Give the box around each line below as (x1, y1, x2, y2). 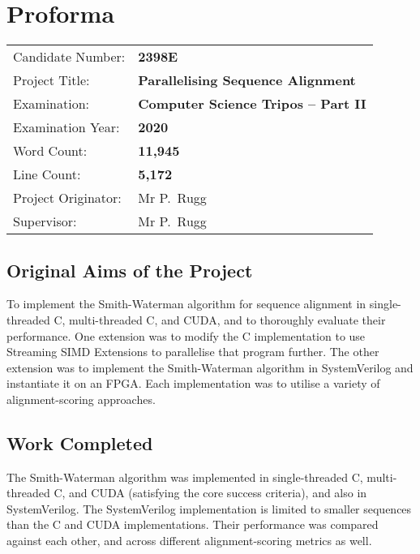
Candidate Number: (13, 47, 126, 67)
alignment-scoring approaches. (6, 390, 156, 407)
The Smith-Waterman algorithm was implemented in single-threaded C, (6, 468, 363, 485)
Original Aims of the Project (6, 257, 253, 282)
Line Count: (13, 165, 81, 184)
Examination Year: (13, 118, 120, 137)
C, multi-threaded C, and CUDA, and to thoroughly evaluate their (54, 311, 386, 328)
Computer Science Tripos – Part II (138, 94, 366, 114)
